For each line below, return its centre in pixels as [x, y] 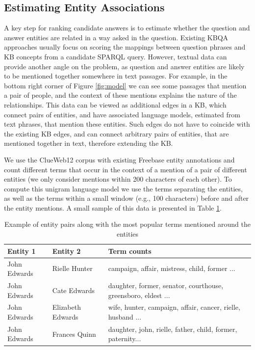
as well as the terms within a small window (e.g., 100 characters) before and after [127, 198]
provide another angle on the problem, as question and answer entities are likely [124, 66]
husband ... [125, 316]
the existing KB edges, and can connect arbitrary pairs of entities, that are [116, 133]
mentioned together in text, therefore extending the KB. [89, 143]
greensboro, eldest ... [139, 295]
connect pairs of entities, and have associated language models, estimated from [122, 114]
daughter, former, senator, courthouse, [166, 285]
